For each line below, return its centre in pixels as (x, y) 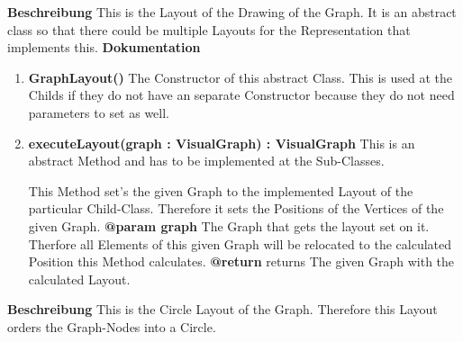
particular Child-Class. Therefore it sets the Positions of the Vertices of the (236, 208)
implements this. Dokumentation (104, 47)
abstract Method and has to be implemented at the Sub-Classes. (206, 161)
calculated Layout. (79, 279)
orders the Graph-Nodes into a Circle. (112, 326)
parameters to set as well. (99, 112)
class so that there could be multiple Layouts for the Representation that (209, 29)
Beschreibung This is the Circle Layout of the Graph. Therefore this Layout (222, 309)
